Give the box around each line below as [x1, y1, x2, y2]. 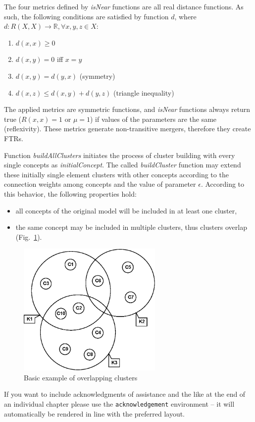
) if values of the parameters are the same [90, 113, 217, 124]
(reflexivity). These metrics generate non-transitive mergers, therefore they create [4, 123, 251, 134]
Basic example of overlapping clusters [24, 372, 138, 382]
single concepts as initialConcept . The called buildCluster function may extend [4, 159, 241, 170]
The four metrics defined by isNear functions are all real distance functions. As [4, 1, 244, 11]
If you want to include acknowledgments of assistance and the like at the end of [4, 389, 246, 399]
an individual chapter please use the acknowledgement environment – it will [4, 399, 235, 409]
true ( [4, 113, 22, 124]
